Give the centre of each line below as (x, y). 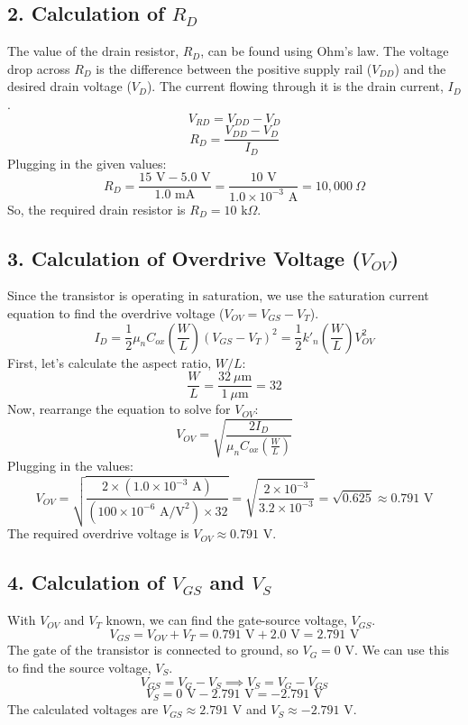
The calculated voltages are (83, 709)
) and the (420, 68)
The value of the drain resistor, (93, 51)
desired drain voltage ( (69, 86)
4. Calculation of (86, 582)
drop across (39, 68)
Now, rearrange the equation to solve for (119, 409)
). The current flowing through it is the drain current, (295, 86)
